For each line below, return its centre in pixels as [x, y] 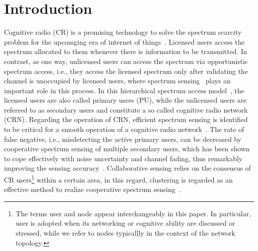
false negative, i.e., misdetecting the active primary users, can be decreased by [123, 139]
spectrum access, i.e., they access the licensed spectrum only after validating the [126, 71]
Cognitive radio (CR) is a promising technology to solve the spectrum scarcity [123, 32]
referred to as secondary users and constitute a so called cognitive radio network [126, 109]
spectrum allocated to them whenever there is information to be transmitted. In [126, 51]
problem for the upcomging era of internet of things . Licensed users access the [124, 41]
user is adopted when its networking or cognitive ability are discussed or [125, 223]
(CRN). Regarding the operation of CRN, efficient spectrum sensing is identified [126, 119]
